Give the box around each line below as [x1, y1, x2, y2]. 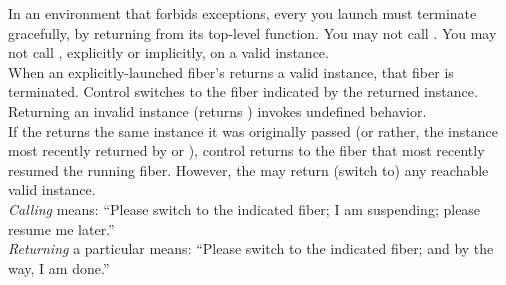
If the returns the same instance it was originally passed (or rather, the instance [8, 120, 498, 141]
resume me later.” [8, 218, 115, 239]
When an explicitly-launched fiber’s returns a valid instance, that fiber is [8, 61, 454, 82]
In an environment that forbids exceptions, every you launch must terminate [8, 3, 477, 23]
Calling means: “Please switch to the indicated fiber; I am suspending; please [8, 198, 481, 219]
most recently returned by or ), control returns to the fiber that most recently [8, 140, 485, 161]
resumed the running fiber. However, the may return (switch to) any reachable [8, 159, 489, 180]
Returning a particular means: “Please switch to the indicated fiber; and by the [8, 238, 494, 259]
